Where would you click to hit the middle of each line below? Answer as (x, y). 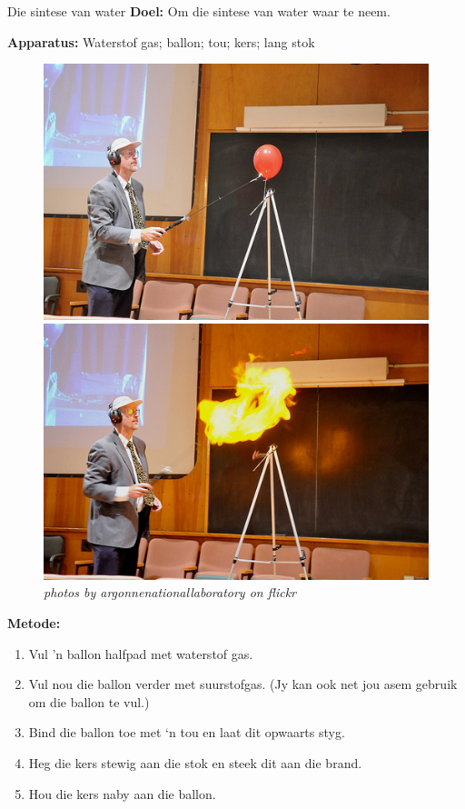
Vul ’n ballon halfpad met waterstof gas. (141, 653)
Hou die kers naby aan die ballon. (122, 793)
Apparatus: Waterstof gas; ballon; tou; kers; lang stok (161, 41)
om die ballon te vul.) (89, 701)
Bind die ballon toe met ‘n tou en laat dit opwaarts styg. (187, 732)
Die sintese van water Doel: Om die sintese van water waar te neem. (199, 11)
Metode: (34, 623)
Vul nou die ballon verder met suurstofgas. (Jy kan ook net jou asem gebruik (243, 684)
